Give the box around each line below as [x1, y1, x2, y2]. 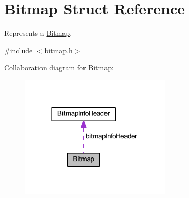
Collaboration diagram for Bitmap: [4, 62, 114, 73]
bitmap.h [44, 45, 73, 55]
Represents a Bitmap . [4, 28, 72, 38]
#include [4, 45, 33, 55]
